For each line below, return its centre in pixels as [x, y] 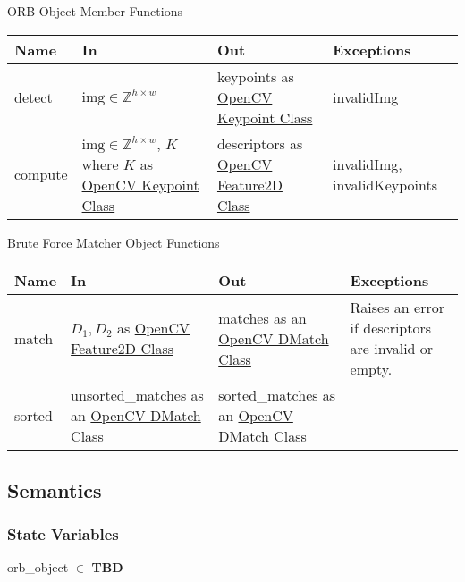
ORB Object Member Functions [95, 11]
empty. [371, 369]
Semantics [55, 489]
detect [34, 97]
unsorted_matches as [137, 395]
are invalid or [392, 349]
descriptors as [260, 143]
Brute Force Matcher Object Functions [114, 242]
